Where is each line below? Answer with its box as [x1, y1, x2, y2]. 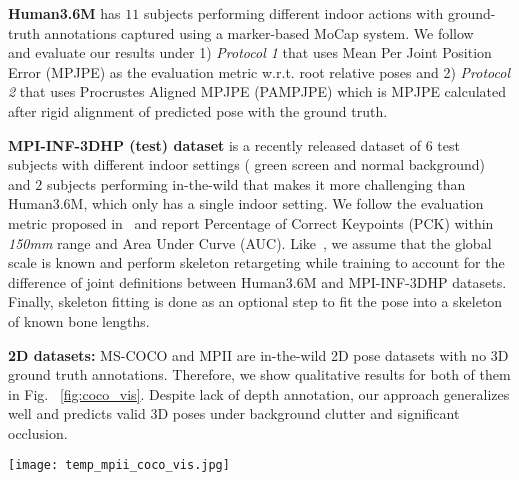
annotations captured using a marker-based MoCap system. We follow [44, 22, 474, 43]
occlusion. [8, 422, 68, 443]
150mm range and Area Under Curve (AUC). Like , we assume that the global [8, 232, 492, 253]
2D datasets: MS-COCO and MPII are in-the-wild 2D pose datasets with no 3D [8, 344, 509, 365]
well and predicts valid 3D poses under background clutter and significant [8, 403, 460, 424]
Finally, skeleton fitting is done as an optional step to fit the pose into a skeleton [8, 291, 503, 312]
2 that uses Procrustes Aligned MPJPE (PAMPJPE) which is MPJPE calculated [8, 81, 507, 102]
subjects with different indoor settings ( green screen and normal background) [8, 154, 486, 175]
